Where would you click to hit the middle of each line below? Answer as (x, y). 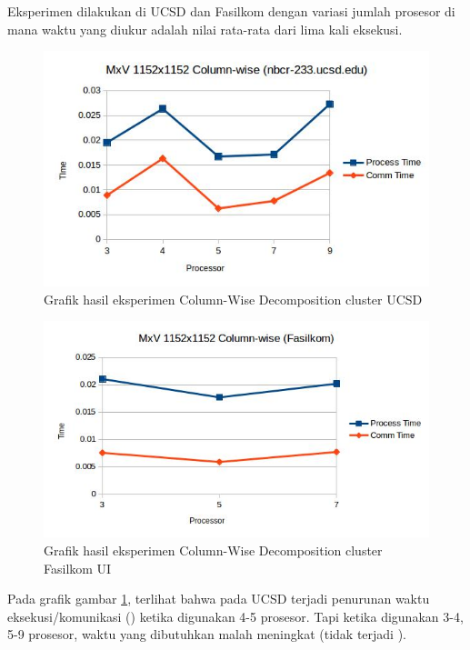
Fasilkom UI (78, 568)
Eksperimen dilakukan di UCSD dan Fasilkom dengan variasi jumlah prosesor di (231, 11)
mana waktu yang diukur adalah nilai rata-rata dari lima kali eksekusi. (205, 29)
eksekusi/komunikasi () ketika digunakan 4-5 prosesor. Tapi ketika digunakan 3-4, (235, 616)
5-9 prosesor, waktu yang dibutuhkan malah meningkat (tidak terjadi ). (207, 634)
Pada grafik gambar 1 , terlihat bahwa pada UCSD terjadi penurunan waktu (219, 599)
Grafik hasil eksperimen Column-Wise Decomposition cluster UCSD (233, 299)
